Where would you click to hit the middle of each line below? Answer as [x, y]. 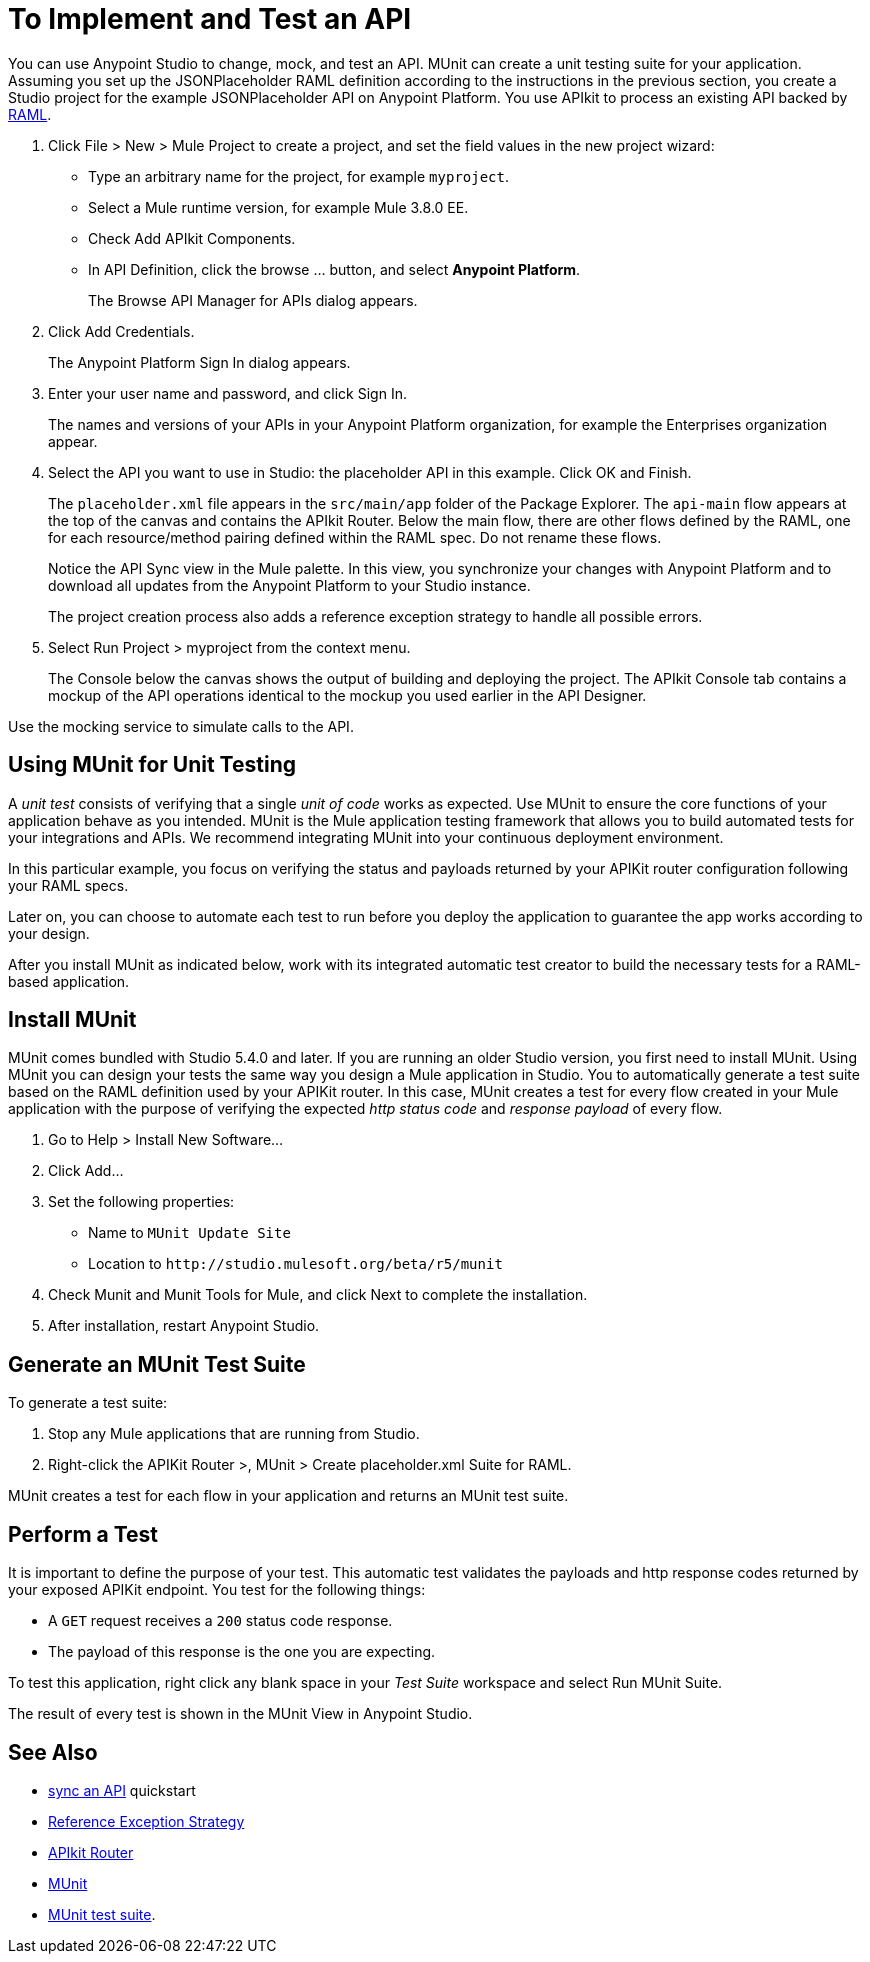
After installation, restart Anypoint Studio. [184, 1326]
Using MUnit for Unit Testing [152, 765]
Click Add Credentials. [121, 331]
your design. [49, 933]
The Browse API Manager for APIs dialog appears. [253, 300]
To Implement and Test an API [210, 19]
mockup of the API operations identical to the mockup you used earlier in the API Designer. [347, 695]
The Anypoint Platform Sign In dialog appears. [199, 362]
